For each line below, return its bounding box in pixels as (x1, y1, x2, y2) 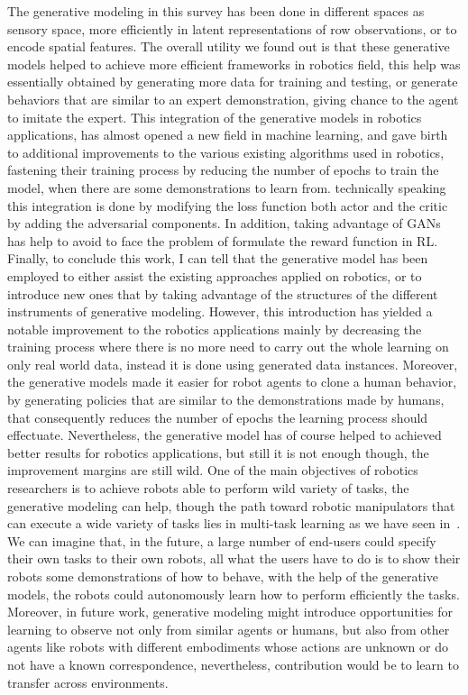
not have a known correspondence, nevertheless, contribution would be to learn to (7, 654, 459, 673)
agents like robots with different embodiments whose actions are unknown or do (7, 637, 448, 656)
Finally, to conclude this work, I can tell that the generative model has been (7, 249, 428, 268)
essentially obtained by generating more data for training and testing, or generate (7, 72, 458, 91)
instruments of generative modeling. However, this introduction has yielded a (7, 302, 433, 321)
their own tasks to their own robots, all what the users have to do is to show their (7, 549, 461, 568)
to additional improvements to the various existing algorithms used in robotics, (7, 142, 445, 161)
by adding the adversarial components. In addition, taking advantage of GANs (7, 214, 441, 233)
